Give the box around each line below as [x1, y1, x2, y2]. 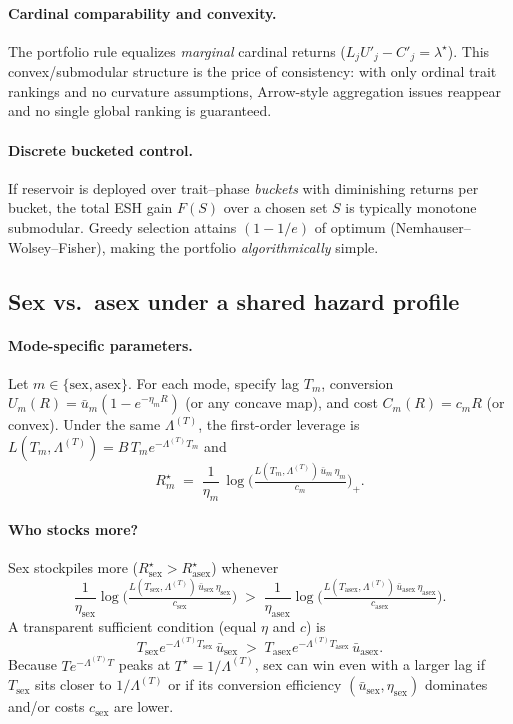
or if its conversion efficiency [168, 674, 342, 695]
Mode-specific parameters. [8, 334, 193, 355]
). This [447, 40, 490, 61]
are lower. [114, 696, 174, 717]
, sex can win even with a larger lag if [254, 654, 486, 675]
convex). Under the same [8, 414, 161, 435]
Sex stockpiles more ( [8, 557, 139, 578]
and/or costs [8, 696, 85, 717]
